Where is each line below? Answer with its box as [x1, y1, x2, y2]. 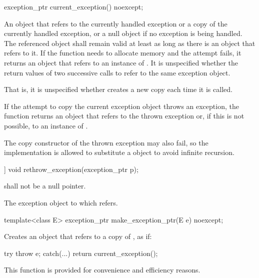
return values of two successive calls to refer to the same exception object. [4, 67, 230, 77]
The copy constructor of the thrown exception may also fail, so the [4, 137, 208, 147]
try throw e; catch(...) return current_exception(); [4, 247, 158, 258]
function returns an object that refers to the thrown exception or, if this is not [4, 110, 244, 121]
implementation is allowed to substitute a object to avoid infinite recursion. [4, 147, 234, 157]
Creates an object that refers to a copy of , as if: [4, 231, 152, 241]
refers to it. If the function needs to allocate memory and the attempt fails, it [4, 47, 241, 58]
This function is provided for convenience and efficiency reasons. [4, 264, 200, 275]
